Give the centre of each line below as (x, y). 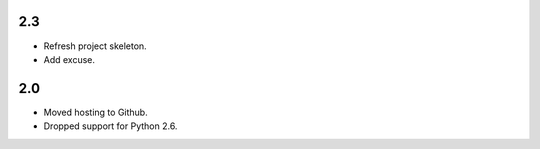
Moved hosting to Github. (96, 112)
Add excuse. (69, 59)
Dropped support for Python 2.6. (110, 126)
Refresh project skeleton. (95, 46)
